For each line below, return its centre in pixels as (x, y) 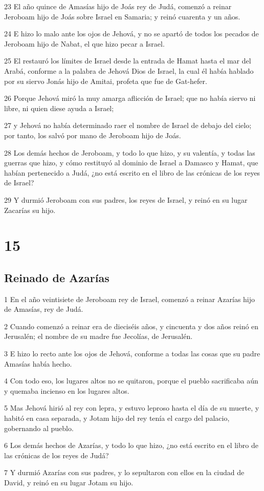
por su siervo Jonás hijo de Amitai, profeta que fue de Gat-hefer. (106, 81)
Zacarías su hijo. (30, 210)
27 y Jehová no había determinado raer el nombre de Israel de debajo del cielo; (128, 125)
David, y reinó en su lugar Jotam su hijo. (69, 482)
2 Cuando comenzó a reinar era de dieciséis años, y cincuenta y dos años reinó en (131, 326)
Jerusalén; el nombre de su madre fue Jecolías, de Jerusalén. (98, 336)
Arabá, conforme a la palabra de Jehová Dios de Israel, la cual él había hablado (129, 70)
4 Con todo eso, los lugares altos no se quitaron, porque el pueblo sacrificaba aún (131, 381)
